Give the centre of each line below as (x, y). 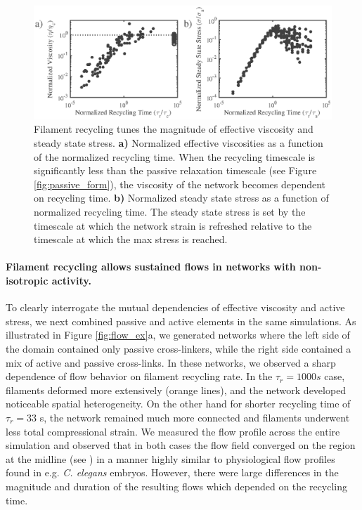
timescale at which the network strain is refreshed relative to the (173, 225)
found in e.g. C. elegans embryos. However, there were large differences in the (172, 472)
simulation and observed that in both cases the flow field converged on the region (181, 445)
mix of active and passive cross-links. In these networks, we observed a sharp (171, 362)
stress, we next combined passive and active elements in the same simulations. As (181, 321)
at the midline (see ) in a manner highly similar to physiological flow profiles (170, 458)
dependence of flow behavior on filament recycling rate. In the (139, 376)
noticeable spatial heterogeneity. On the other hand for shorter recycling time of (178, 404)
